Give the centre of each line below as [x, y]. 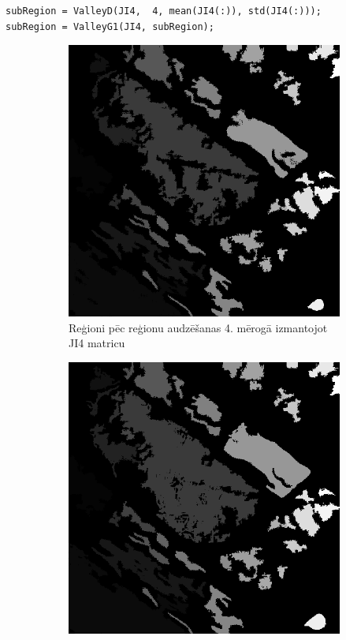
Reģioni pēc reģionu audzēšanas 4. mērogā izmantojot [198, 327]
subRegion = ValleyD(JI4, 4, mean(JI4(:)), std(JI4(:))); [164, 11]
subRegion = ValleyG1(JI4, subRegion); [110, 26]
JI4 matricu [97, 343]
